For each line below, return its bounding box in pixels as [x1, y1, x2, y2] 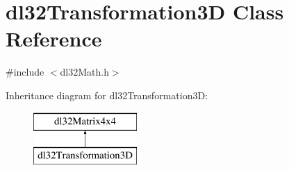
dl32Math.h [60, 65, 109, 79]
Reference [6, 24, 102, 53]
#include [6, 65, 44, 79]
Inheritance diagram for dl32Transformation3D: [6, 87, 208, 102]
